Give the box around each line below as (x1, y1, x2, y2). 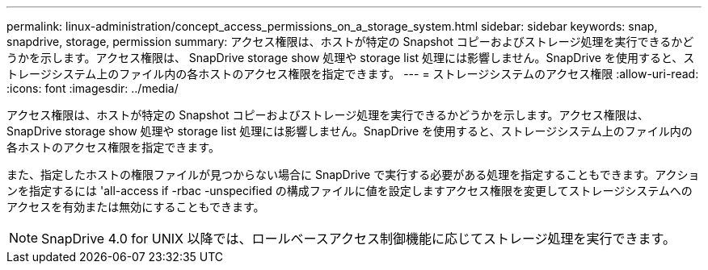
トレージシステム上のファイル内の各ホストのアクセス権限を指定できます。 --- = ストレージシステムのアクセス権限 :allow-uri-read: (6, 67, 699, 81)
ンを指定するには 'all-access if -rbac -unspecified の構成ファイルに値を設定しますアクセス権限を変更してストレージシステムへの (6, 184, 693, 197)
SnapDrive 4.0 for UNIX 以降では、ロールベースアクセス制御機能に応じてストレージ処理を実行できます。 (41, 231, 676, 247)
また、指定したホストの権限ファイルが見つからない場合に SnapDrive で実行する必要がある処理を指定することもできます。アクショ (6, 168, 700, 181)
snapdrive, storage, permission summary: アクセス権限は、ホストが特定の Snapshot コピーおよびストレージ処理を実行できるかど (6, 35, 694, 48)
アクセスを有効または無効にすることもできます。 (6, 200, 265, 214)
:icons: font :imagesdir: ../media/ (6, 81, 179, 95)
